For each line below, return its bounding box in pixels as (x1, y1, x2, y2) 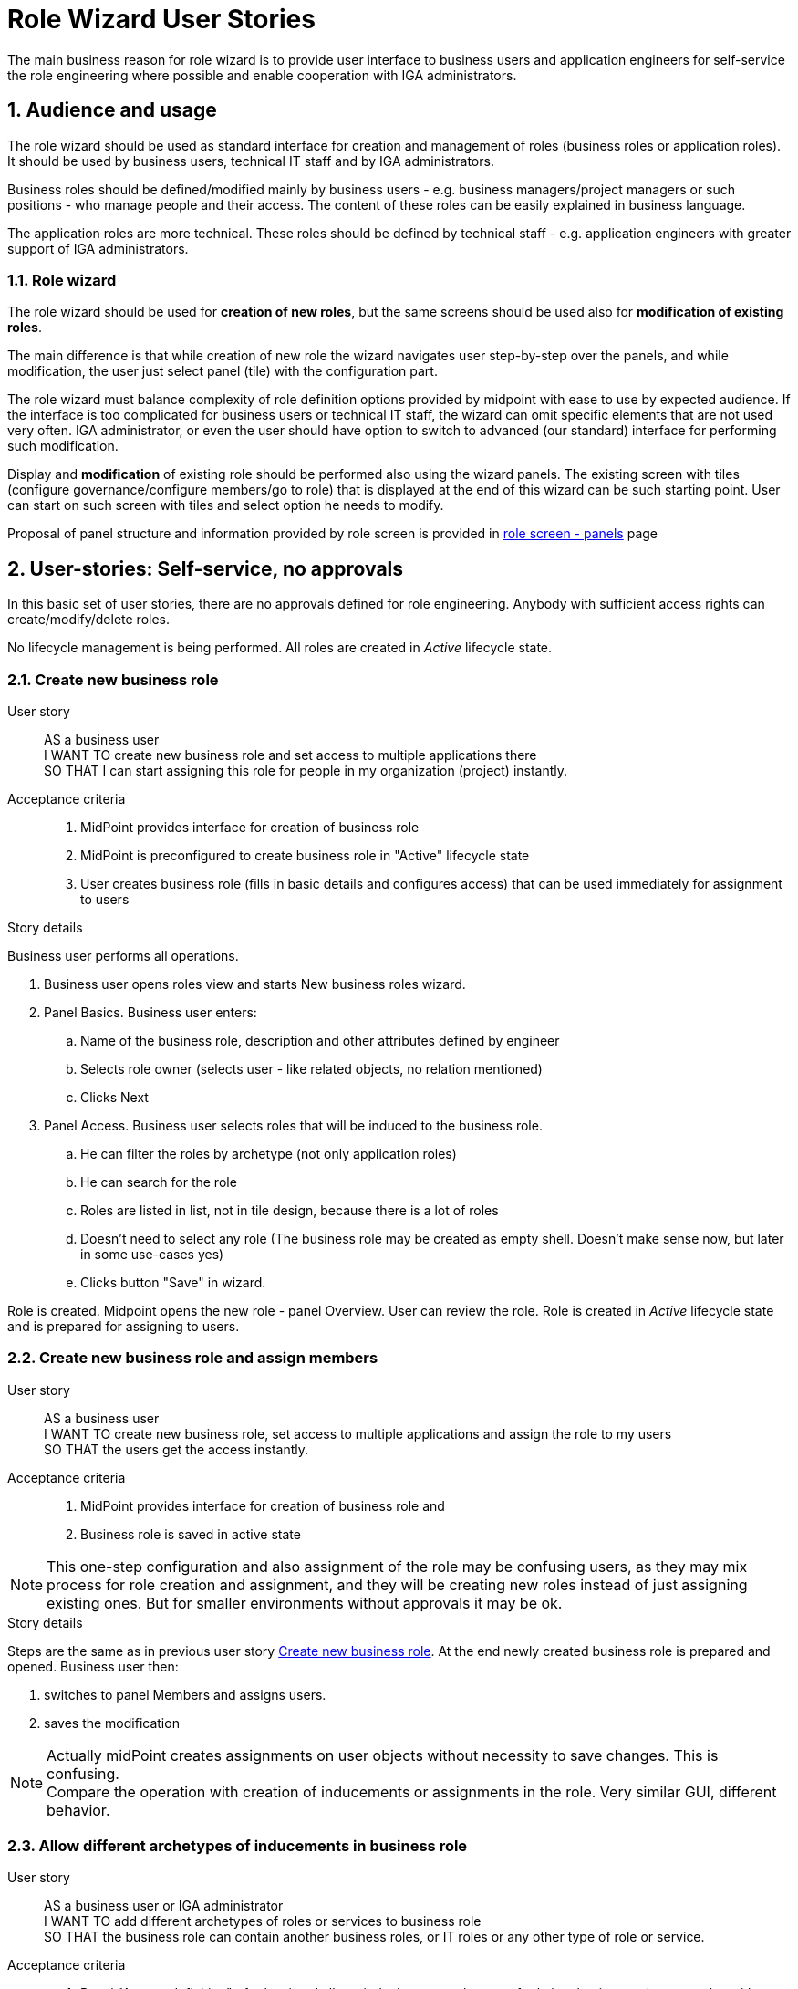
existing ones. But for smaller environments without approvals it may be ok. (47, 1593, 563, 1612)
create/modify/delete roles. (7, 611, 171, 628)
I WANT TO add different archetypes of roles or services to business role (44, 1913, 482, 1930)
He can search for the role (80, 1173, 237, 1190)
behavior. (47, 1800, 110, 1819)
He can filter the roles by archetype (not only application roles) (80, 1145, 457, 1161)
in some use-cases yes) (80, 1245, 224, 1262)
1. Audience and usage (7, 99, 217, 122)
